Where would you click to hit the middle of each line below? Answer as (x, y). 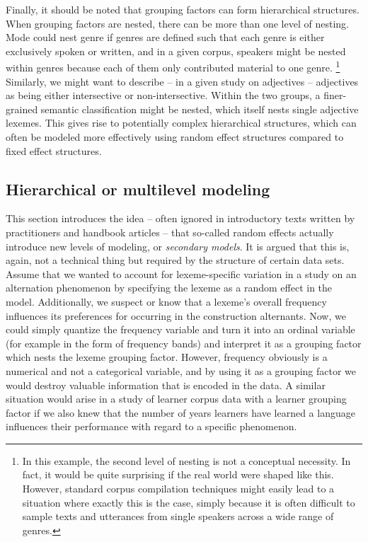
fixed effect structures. (54, 150)
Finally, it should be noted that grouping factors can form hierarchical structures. (183, 9)
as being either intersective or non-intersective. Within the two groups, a (163, 95)
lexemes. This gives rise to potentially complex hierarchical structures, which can (181, 123)
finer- (335, 95)
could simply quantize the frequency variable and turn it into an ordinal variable (180, 329)
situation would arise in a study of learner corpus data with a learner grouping (176, 399)
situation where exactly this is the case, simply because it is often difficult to (189, 502)
